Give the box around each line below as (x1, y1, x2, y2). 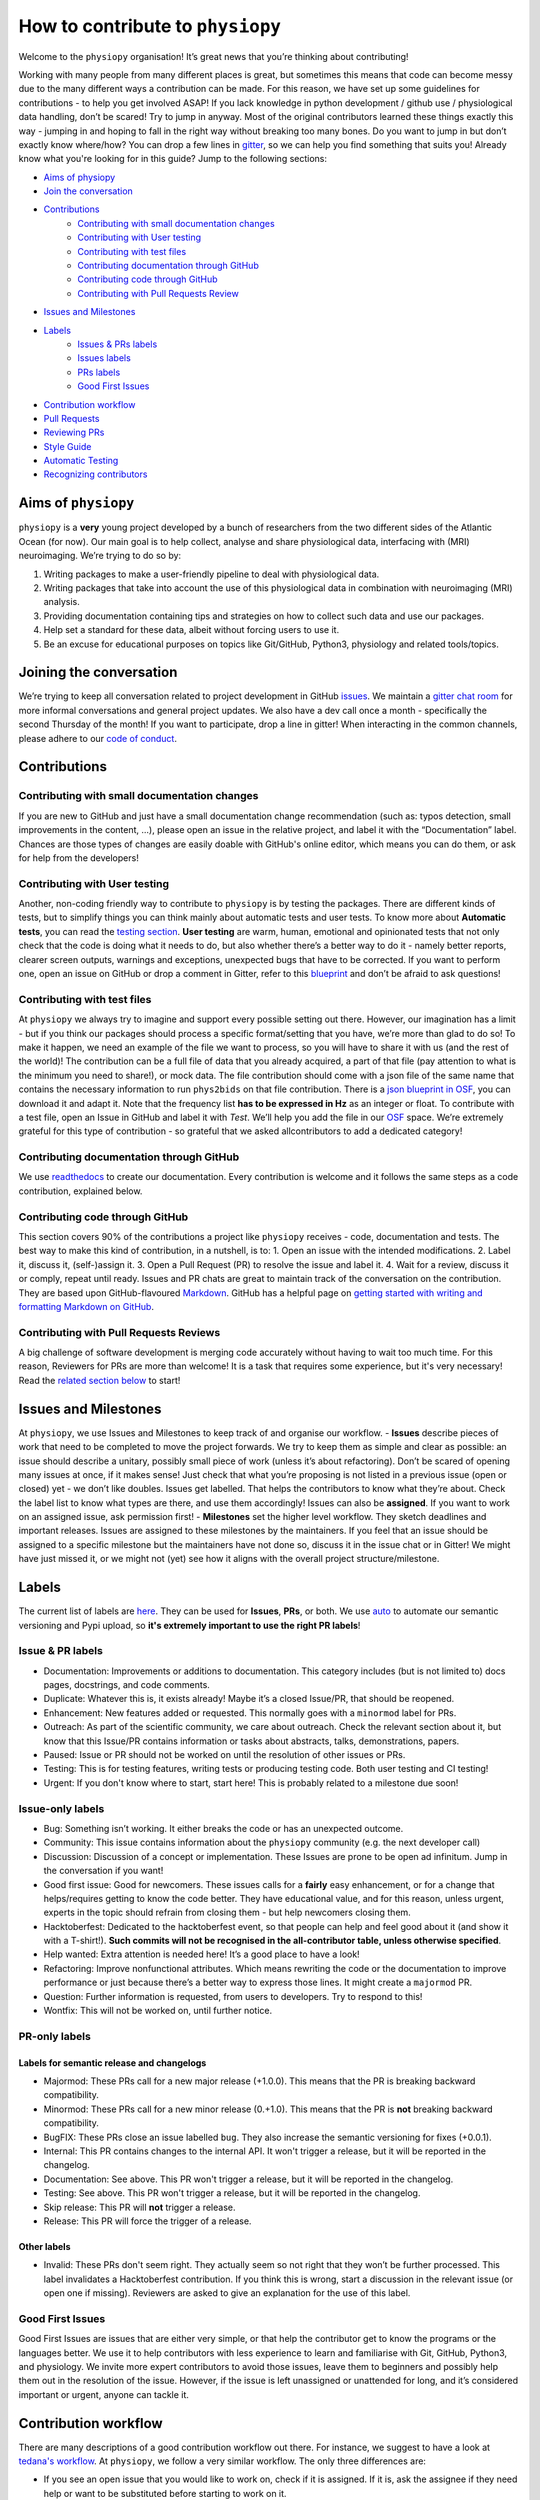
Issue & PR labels (18, 1644, 104, 1658)
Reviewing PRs (43, 426, 105, 439)
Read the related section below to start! (18, 1374, 181, 1386)
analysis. (43, 596, 80, 608)
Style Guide (43, 440, 92, 452)
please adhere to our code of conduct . (18, 732, 177, 744)
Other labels (18, 2240, 71, 2252)
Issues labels (77, 352, 132, 364)
